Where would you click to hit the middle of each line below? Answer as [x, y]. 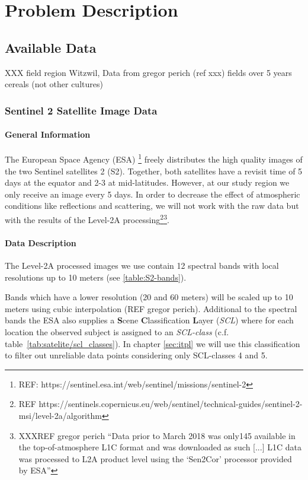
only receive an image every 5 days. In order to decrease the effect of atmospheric [153, 194]
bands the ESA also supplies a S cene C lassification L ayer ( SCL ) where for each [149, 320]
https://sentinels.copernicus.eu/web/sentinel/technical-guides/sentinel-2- [171, 404]
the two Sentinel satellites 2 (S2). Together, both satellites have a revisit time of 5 [154, 171]
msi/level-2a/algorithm [60, 416]
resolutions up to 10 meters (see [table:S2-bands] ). [96, 277]
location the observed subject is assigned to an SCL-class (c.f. [117, 332]
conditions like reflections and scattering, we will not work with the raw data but [152, 206]
